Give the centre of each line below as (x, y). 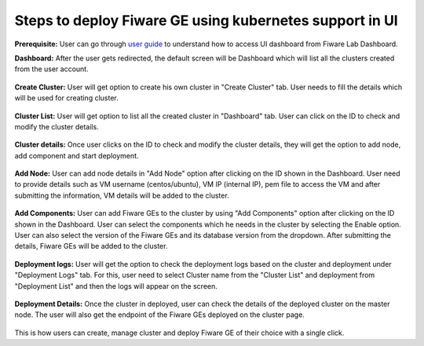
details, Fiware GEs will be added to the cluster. (91, 246)
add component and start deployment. (77, 155)
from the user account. (52, 69)
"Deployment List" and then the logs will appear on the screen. (116, 286)
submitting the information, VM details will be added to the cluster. (122, 195)
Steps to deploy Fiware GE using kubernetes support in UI (206, 20)
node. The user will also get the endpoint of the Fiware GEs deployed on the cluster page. (160, 315)
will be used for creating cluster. (67, 98)
